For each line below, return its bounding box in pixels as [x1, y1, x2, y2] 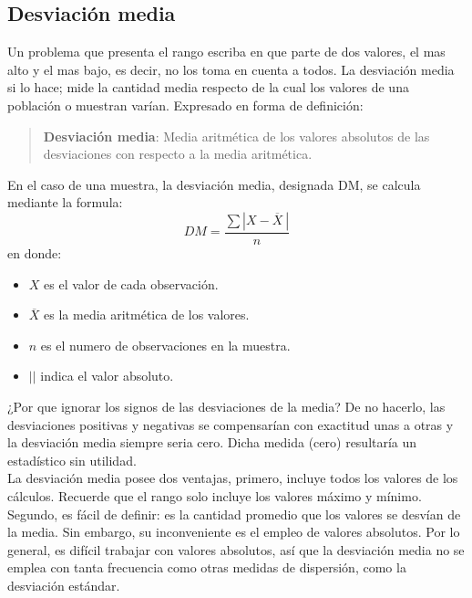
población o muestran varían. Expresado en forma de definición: [7, 95, 364, 114]
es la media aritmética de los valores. [44, 305, 250, 324]
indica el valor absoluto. [40, 366, 174, 385]
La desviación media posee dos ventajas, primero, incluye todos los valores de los [7, 468, 458, 488]
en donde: [7, 243, 62, 262]
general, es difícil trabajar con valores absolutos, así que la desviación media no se [7, 540, 465, 559]
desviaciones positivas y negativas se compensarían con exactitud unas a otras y [7, 414, 454, 434]
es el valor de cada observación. [44, 274, 219, 293]
